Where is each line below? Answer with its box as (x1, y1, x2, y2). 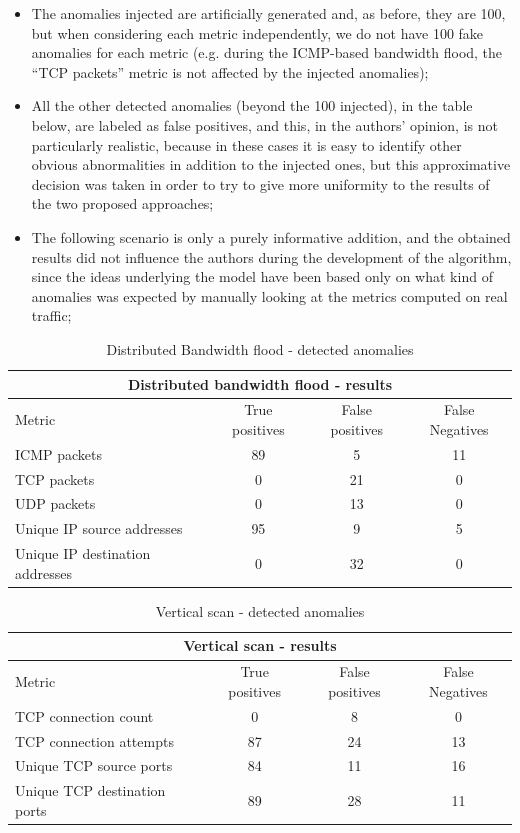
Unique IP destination (15, 543, 151, 564)
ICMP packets (15, 443, 102, 464)
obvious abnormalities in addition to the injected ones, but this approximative (31, 154, 511, 175)
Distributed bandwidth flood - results (127, 373, 392, 394)
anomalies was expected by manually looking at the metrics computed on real (31, 285, 508, 306)
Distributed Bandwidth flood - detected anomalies (106, 338, 414, 359)
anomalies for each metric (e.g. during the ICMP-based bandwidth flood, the (31, 42, 503, 63)
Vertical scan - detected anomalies (155, 600, 365, 621)
